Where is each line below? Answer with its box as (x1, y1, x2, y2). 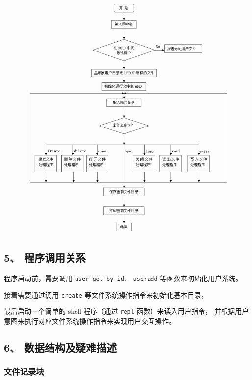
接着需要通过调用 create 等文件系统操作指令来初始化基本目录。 (4, 289, 208, 300)
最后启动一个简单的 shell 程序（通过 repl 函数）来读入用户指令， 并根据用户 (4, 306, 249, 316)
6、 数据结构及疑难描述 (4, 339, 117, 355)
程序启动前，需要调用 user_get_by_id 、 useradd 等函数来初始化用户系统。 (4, 273, 243, 283)
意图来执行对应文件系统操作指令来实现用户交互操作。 (4, 315, 176, 326)
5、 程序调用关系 (4, 250, 86, 265)
